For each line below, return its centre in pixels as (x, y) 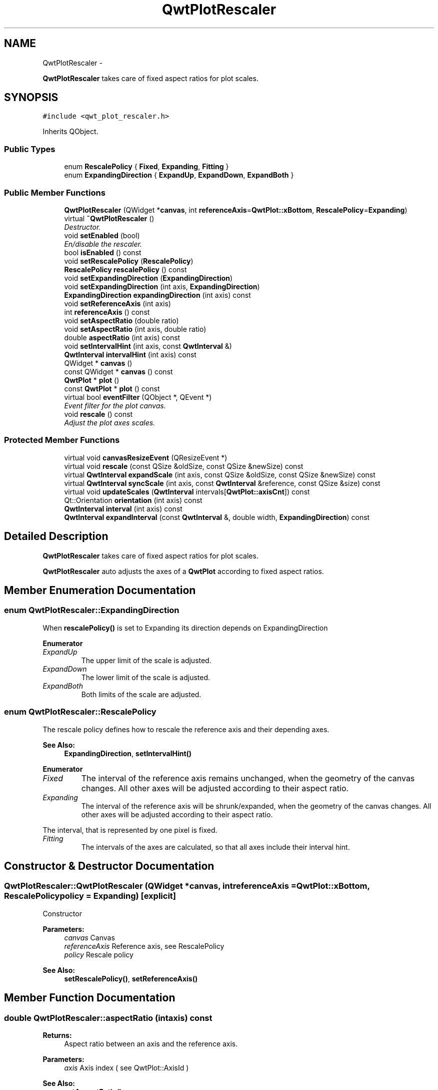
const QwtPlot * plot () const (112, 388)
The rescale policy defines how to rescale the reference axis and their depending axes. (186, 729)
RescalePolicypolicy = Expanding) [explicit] (90, 896)
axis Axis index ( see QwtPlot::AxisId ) (126, 1067)
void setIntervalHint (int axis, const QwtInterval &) (148, 346)
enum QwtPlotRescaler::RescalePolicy (80, 712)
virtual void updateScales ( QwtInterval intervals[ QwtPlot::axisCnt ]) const (187, 491)
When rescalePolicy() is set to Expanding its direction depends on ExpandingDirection (185, 628)
